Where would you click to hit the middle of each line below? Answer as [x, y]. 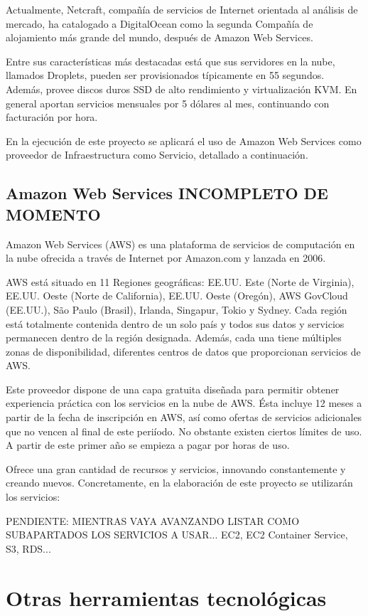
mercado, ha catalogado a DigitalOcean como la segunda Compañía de [159, 23]
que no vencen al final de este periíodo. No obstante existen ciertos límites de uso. [184, 431]
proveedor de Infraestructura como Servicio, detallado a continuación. [157, 155]
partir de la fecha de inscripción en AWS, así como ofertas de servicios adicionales [184, 417]
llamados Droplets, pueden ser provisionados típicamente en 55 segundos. [165, 75]
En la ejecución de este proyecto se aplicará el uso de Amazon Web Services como [184, 140]
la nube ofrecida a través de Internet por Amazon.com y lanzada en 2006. [166, 258]
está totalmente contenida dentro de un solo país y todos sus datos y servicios [175, 323]
